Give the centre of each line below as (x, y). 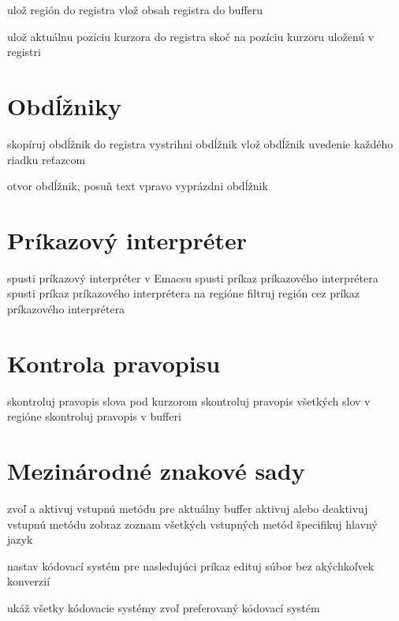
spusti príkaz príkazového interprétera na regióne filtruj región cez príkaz (183, 293)
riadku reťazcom (47, 159)
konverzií (29, 581)
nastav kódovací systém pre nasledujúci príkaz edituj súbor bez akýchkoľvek (191, 565)
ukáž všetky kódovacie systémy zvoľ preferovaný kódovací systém (164, 608)
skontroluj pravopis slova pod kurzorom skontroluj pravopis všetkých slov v (189, 400)
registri (24, 52)
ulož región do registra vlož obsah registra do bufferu (135, 9)
